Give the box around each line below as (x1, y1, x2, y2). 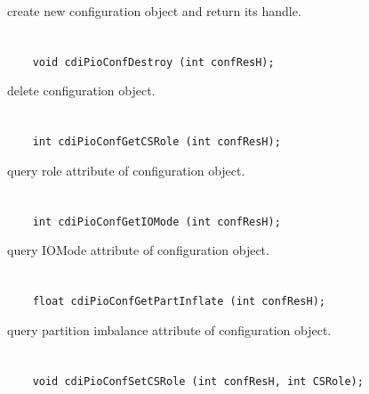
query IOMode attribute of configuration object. (7, 241, 269, 259)
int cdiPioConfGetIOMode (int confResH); (32, 215, 281, 228)
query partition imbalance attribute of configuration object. (7, 320, 332, 339)
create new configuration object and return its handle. (7, 2, 301, 20)
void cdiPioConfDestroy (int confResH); (32, 55, 275, 69)
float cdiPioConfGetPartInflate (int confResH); (32, 295, 325, 308)
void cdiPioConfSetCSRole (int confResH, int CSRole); (32, 374, 364, 388)
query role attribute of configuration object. (7, 160, 245, 179)
